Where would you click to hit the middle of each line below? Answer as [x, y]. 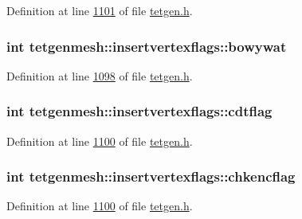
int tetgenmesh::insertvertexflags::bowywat [147, 46]
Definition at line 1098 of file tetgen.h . [100, 75]
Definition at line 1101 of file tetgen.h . [100, 10]
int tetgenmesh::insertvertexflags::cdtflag [139, 111]
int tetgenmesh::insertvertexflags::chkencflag [151, 176]
